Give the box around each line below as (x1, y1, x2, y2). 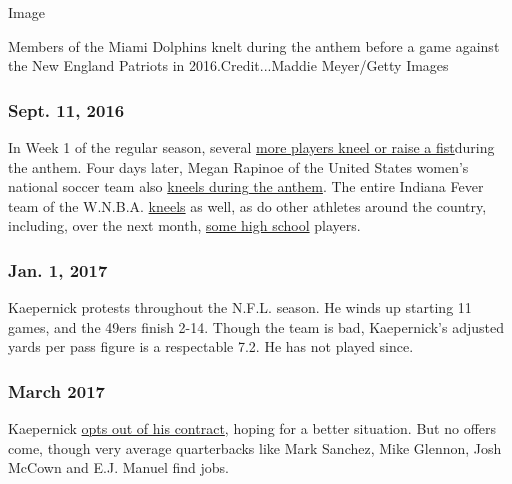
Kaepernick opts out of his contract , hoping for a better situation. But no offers (8, 418, 497, 439)
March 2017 (8, 378, 105, 403)
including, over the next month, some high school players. (8, 215, 361, 236)
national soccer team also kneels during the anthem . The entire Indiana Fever (8, 176, 484, 197)
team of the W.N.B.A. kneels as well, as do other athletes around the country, (8, 195, 487, 216)
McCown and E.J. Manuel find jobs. (8, 457, 230, 478)
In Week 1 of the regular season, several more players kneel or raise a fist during (8, 137, 495, 157)
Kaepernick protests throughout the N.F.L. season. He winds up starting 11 (8, 297, 472, 318)
